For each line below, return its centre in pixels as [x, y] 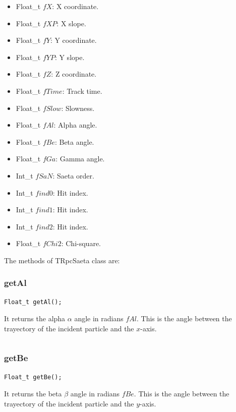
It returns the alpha [35, 318]
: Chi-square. [81, 243]
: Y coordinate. [73, 40]
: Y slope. [70, 57]
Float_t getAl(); [33, 302]
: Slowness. [78, 108]
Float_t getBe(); [33, 377]
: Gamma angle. [80, 159]
